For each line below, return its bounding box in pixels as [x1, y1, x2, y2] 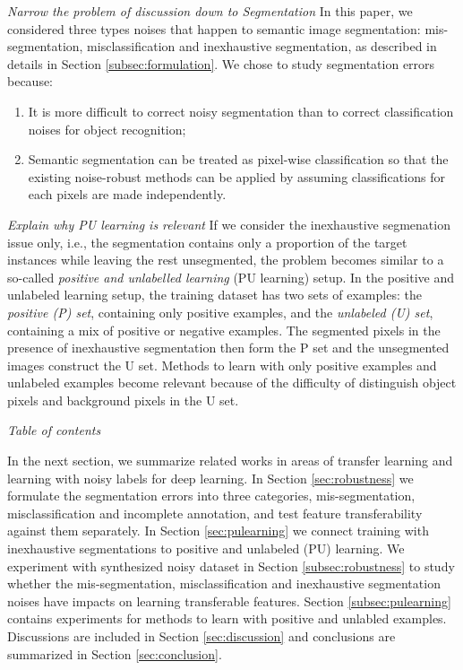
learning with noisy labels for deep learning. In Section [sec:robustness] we [7, 468, 414, 487]
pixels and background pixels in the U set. [7, 390, 239, 409]
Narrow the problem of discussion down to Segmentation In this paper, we [7, 2, 413, 20]
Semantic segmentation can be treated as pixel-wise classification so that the [28, 150, 449, 169]
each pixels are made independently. [28, 185, 227, 204]
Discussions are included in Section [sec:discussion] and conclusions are [7, 627, 396, 645]
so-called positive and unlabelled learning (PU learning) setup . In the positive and [7, 267, 455, 286]
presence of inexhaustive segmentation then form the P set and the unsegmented [7, 338, 450, 357]
